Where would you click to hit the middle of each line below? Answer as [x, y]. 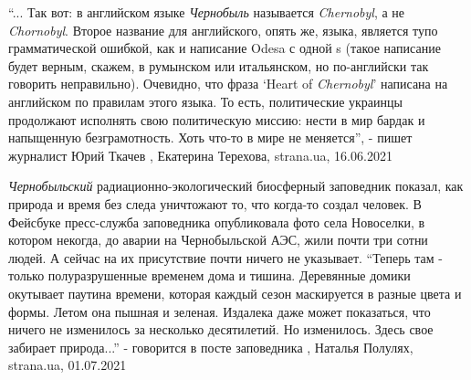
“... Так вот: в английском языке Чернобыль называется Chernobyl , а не [207, 12]
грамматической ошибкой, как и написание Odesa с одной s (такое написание [225, 48]
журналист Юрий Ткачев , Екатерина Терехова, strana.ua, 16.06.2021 [200, 155]
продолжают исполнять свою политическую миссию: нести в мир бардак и [217, 119]
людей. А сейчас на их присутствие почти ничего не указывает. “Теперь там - [225, 257]
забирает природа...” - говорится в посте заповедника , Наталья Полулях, [211, 347]
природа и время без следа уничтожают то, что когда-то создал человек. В [215, 203]
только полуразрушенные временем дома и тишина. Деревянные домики [209, 275]
